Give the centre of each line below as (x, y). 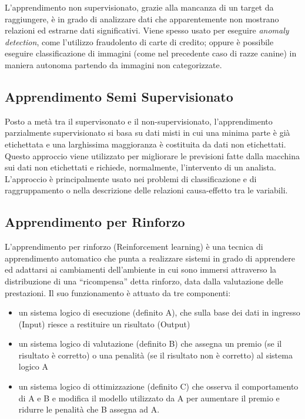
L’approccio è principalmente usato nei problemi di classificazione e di (131, 178)
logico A (33, 366)
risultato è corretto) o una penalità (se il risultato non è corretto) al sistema (155, 355)
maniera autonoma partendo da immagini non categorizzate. (113, 64)
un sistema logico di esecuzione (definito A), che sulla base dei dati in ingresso (159, 312)
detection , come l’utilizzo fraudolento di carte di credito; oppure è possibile (139, 41)
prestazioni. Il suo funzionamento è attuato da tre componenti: (118, 292)
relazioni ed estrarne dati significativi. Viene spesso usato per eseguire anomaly (147, 30)
